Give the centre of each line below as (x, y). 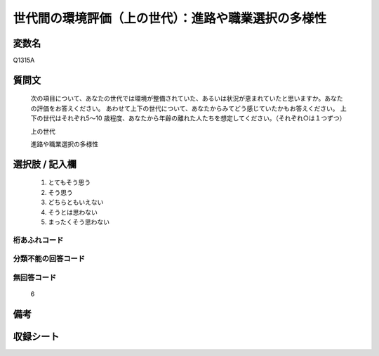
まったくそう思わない (79, 222)
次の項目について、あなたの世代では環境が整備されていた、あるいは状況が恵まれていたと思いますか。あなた (187, 98)
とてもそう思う (69, 182)
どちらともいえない (76, 202)
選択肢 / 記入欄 (45, 164)
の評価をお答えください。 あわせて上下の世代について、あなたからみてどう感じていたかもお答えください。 (185, 108)
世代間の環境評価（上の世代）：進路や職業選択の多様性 (170, 18)
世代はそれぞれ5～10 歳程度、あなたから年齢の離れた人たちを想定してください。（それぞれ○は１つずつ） (194, 118)
